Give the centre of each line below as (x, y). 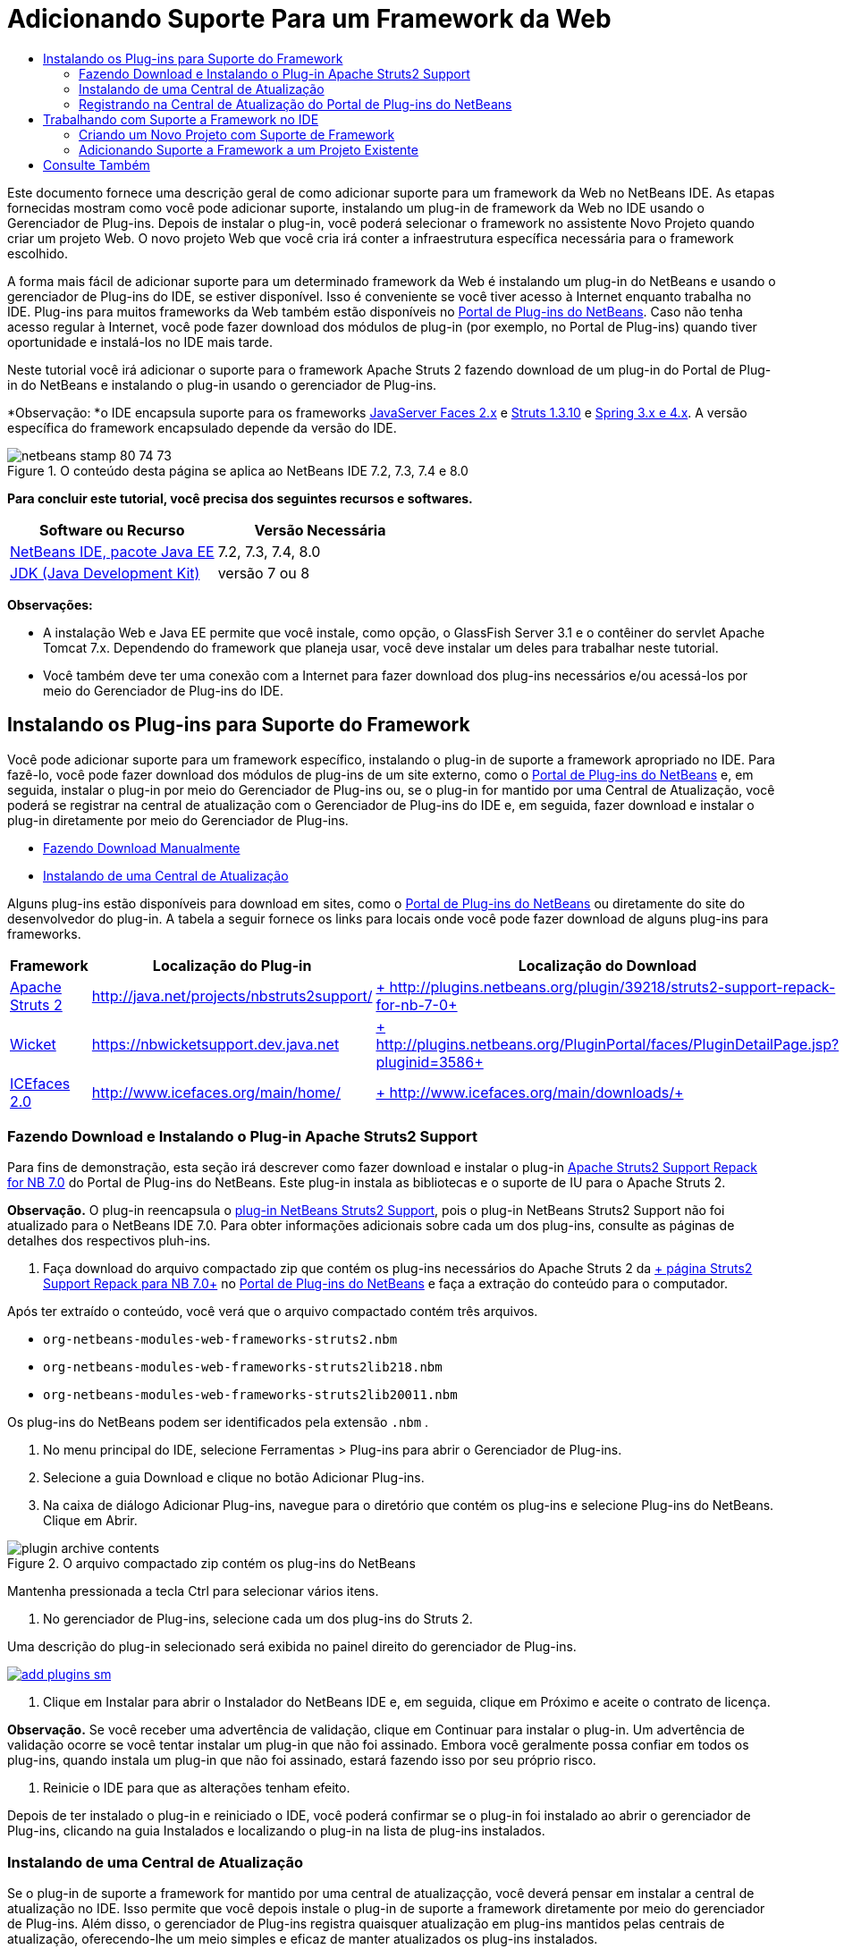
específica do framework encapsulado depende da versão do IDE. (202, 427)
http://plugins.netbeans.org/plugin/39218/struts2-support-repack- (612, 987)
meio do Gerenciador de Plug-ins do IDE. (164, 690)
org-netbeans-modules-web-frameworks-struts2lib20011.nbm (250, 1395)
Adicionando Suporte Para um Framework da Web (309, 19)
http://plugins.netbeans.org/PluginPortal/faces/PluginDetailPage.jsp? (608, 1044)
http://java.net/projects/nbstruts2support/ (232, 996)
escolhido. (38, 253)
